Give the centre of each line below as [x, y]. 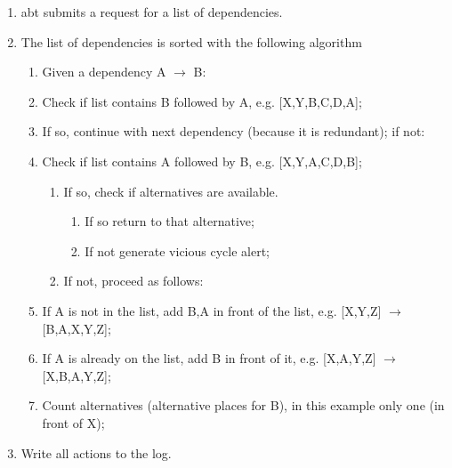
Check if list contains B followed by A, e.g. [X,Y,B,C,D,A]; [202, 101]
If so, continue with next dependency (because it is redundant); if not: [234, 131]
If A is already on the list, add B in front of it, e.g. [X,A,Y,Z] [209, 358]
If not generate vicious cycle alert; [177, 250]
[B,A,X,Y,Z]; [77, 328]
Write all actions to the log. [96, 452]
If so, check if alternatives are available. [171, 191]
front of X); [73, 422]
